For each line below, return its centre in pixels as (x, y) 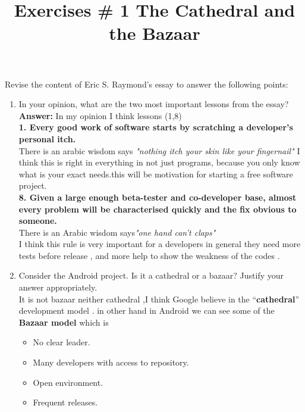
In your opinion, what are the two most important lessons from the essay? (154, 104)
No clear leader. (62, 342)
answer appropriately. (58, 287)
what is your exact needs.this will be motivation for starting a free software (156, 174)
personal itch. (47, 138)
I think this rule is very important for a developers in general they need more (160, 244)
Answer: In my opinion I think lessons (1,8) (100, 115)
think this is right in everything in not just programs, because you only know (159, 162)
